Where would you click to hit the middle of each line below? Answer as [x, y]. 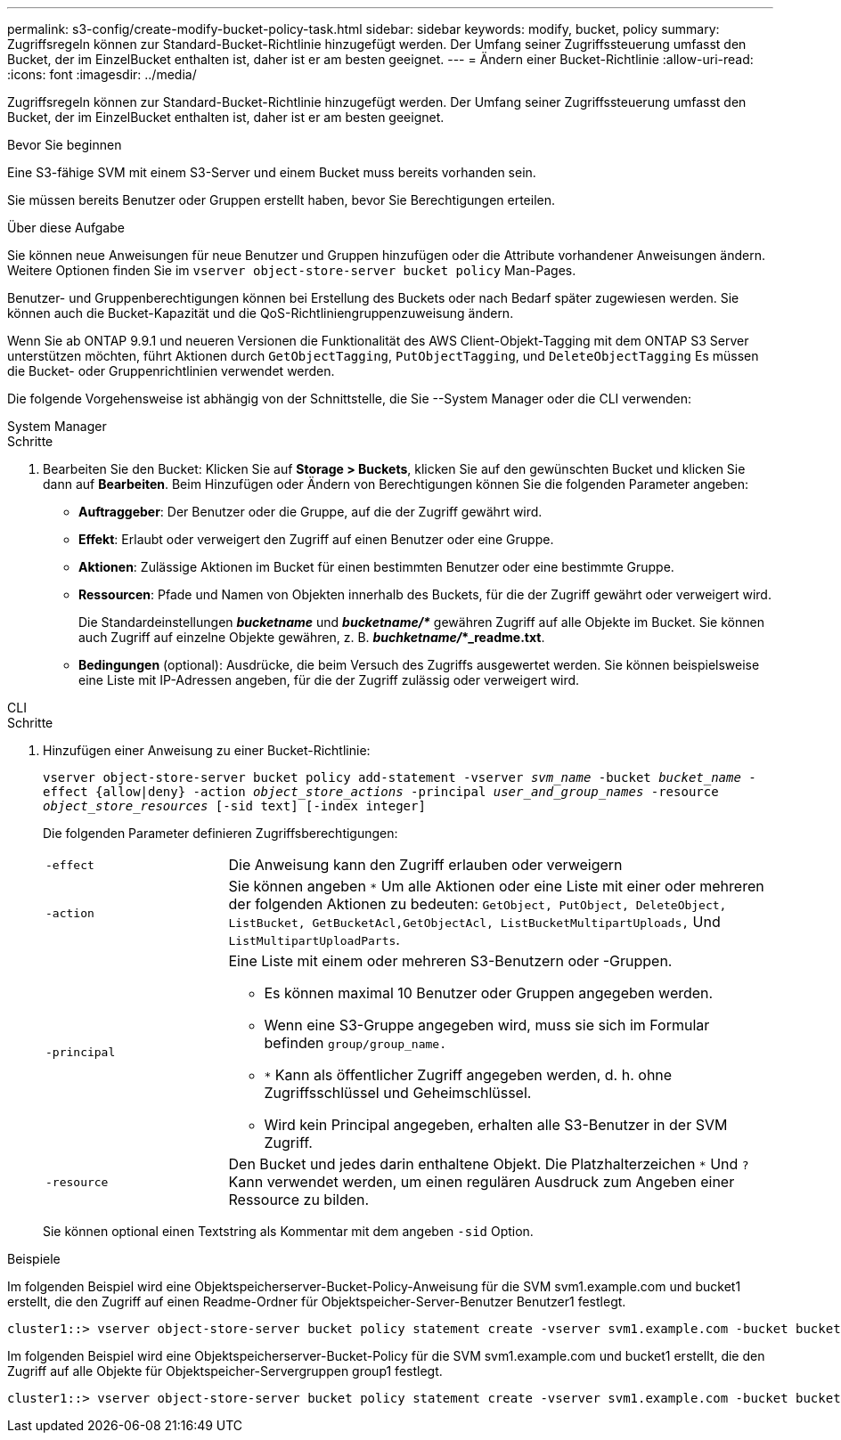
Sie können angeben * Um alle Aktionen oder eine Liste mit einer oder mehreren [496, 886]
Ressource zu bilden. [299, 1200]
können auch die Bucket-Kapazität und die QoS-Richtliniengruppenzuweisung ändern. [261, 313]
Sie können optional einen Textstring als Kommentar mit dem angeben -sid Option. [288, 1231]
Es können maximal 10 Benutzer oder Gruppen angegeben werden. [489, 993]
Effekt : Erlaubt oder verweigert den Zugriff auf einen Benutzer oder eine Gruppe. [316, 539]
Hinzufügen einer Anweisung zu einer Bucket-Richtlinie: [207, 750]
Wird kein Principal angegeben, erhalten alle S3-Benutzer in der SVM [496, 1125]
